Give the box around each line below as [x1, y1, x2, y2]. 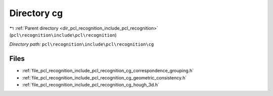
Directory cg [9, 8, 63, 19]
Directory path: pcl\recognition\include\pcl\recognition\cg [9, 41, 154, 47]
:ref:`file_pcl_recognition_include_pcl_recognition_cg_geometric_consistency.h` [22, 74, 187, 80]
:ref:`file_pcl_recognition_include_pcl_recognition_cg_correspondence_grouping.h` [22, 68, 194, 74]
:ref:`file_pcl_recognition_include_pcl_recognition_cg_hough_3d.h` [22, 82, 159, 88]
